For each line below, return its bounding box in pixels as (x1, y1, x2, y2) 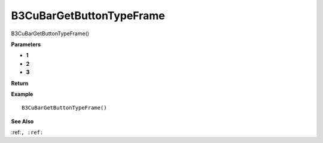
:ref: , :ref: (11, 129, 44, 136)
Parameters (11, 41, 41, 48)
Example (11, 90, 33, 98)
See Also (11, 117, 34, 125)
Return (11, 80, 29, 87)
